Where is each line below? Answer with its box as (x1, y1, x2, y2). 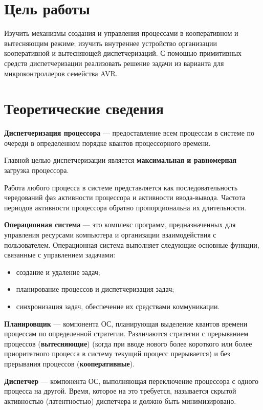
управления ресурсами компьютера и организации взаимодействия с (4, 229, 216, 240)
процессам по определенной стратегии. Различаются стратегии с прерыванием (4, 328, 249, 339)
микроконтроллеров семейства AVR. (4, 68, 118, 78)
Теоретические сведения (4, 98, 164, 119)
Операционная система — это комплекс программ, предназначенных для (4, 219, 236, 230)
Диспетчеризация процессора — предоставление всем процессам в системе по (4, 127, 255, 138)
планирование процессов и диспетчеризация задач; (16, 284, 174, 294)
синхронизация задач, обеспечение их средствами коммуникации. (16, 300, 220, 311)
